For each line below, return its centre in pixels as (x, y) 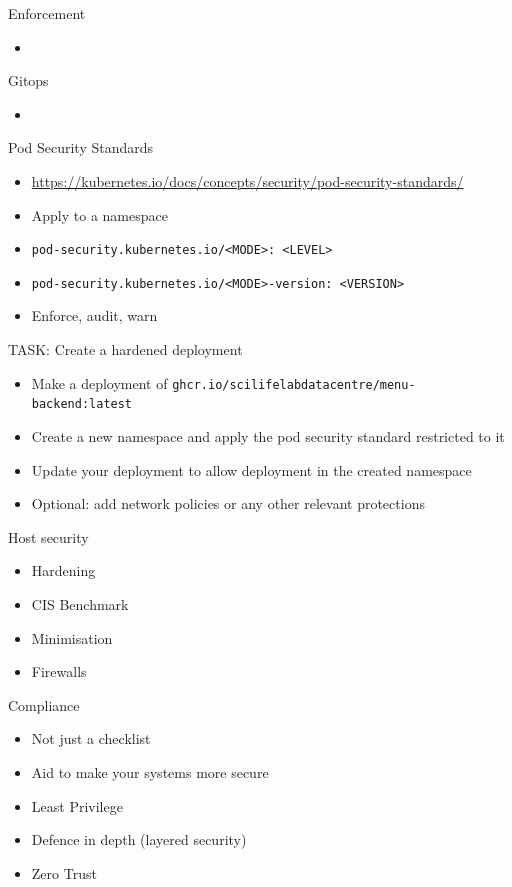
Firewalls (59, 671)
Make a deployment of (99, 382)
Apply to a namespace (99, 214)
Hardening (63, 570)
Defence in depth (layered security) (139, 839)
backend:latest (82, 404)
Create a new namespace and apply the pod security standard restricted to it (268, 435)
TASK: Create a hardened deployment (125, 349)
